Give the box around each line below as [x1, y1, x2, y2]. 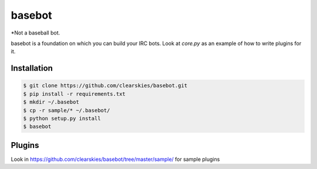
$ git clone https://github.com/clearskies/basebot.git [23, 82, 188, 89]
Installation [11, 63, 53, 73]
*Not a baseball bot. [11, 29, 60, 36]
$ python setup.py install [23, 115, 101, 122]
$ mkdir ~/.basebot [23, 99, 79, 105]
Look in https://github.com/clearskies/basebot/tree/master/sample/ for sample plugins [11, 156, 220, 163]
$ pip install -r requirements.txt [23, 91, 126, 97]
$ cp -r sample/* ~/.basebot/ [23, 107, 110, 113]
